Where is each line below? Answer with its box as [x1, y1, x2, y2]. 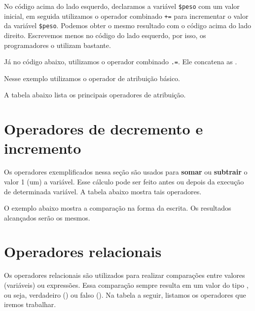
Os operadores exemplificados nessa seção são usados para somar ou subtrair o [4, 167, 248, 177]
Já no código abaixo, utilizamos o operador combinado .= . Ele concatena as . [4, 56, 237, 67]
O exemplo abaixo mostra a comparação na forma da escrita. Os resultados [4, 203, 231, 213]
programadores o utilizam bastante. [4, 40, 111, 50]
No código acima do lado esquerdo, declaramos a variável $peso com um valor [4, 1, 240, 11]
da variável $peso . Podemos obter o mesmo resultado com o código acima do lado [4, 20, 252, 31]
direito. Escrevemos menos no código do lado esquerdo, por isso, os [4, 30, 206, 40]
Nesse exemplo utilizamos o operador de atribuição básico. [4, 73, 181, 83]
